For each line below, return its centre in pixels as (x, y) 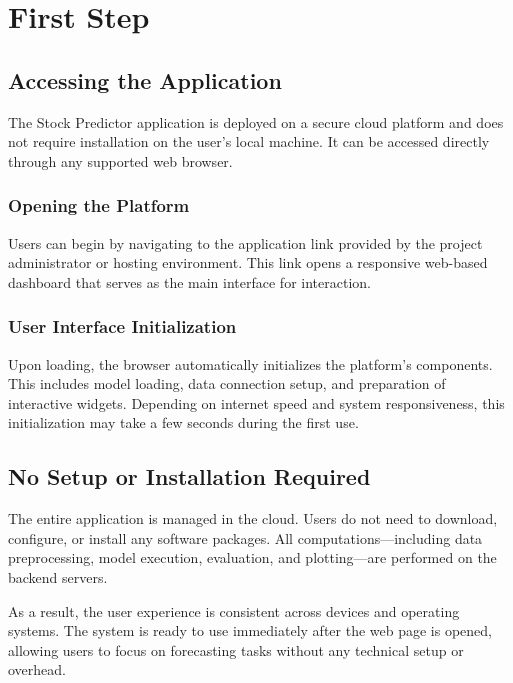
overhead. (37, 669)
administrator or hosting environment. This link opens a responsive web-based (248, 262)
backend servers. (58, 576)
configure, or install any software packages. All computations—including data (245, 537)
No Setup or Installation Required (189, 476)
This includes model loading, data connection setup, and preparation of (227, 383)
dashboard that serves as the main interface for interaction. (189, 281)
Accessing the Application (145, 79)
